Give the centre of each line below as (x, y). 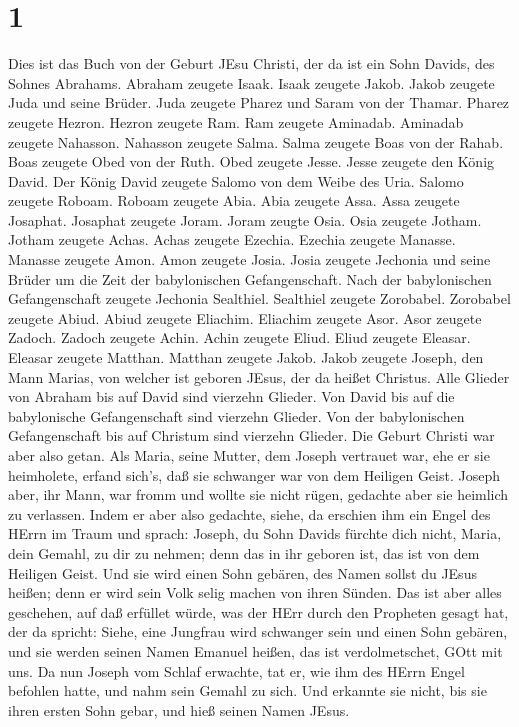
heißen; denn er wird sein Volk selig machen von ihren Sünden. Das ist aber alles (255, 592)
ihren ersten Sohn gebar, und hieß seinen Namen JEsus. (179, 709)
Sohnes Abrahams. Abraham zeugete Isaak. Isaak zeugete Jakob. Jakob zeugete (251, 82)
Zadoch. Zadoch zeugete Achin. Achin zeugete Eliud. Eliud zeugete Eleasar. (239, 337)
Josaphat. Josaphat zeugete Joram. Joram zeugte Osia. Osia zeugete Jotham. (245, 219)
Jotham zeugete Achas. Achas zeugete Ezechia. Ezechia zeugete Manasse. (232, 239)
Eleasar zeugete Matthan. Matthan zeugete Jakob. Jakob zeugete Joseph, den (246, 357)
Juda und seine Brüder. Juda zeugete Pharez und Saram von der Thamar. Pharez (259, 102)
